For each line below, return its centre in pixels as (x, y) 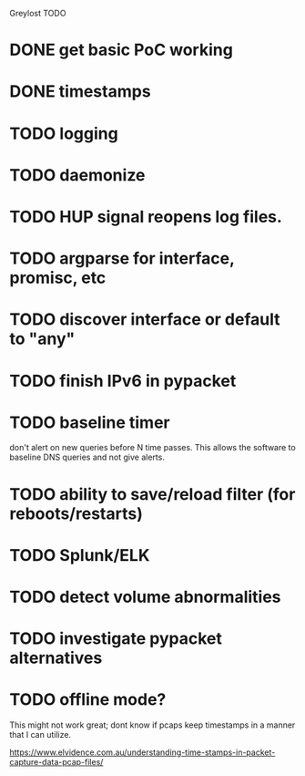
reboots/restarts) (76, 513)
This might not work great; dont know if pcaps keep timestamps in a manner (152, 725)
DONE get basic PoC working (122, 50)
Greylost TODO (38, 13)
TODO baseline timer (90, 422)
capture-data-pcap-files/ (56, 762)
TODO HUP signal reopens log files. (146, 217)
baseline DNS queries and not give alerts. (87, 457)
